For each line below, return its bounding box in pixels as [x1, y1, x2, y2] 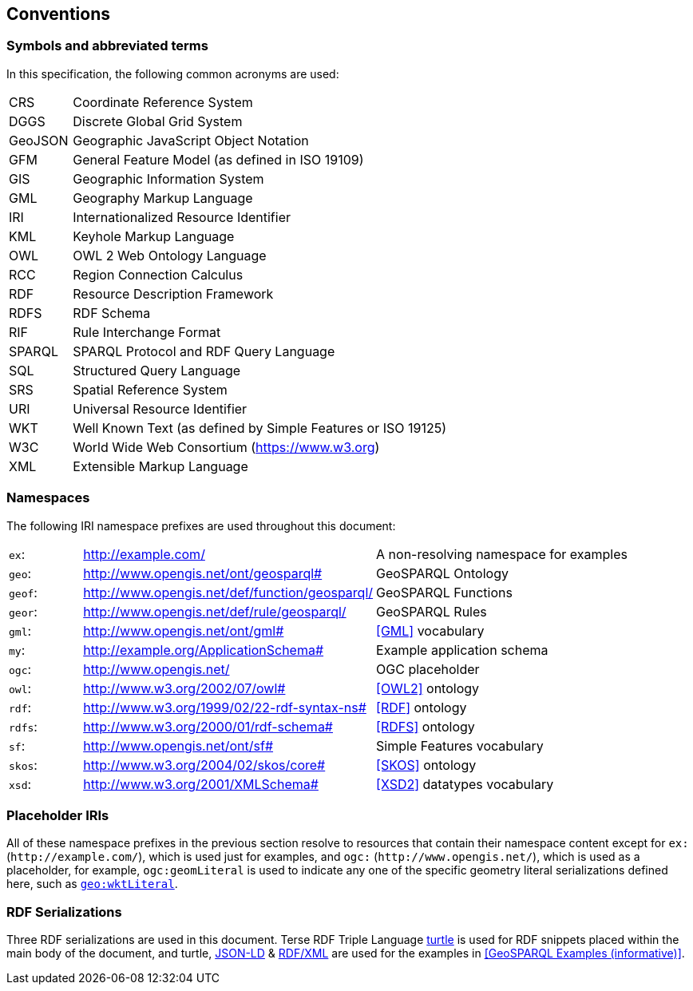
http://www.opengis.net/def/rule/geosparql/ [83, 603, 346, 620]
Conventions [6, 4, 111, 24]
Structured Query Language [73, 362, 241, 379]
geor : [9, 603, 38, 620]
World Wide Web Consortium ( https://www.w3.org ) [73, 438, 380, 455]
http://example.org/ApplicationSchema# [83, 641, 324, 658]
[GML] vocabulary [376, 622, 485, 639]
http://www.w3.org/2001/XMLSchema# [83, 775, 319, 792]
